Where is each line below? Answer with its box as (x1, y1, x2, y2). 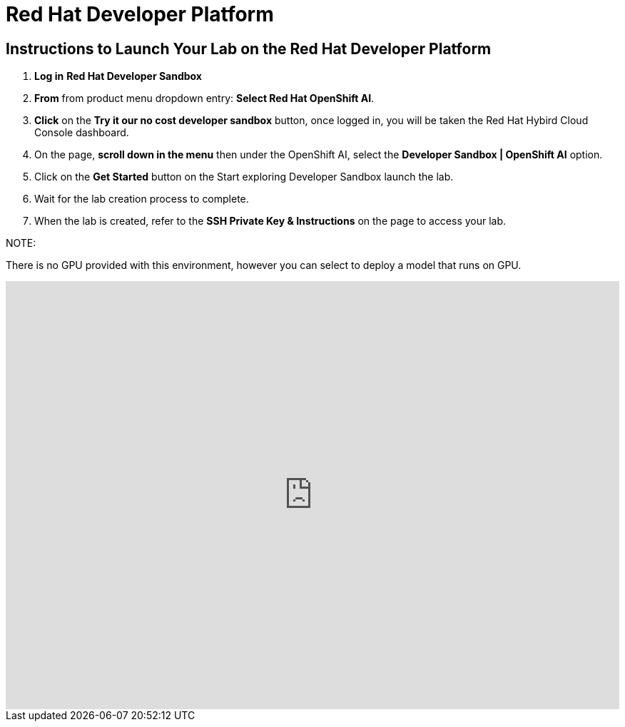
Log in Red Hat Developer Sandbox (34, 70, 202, 83)
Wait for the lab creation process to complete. (34, 193, 249, 205)
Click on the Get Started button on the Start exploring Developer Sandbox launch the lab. (34, 171, 454, 183)
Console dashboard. (34, 126, 129, 139)
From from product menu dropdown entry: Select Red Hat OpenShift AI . (34, 92, 375, 105)
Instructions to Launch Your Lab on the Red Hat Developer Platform (6, 39, 492, 58)
